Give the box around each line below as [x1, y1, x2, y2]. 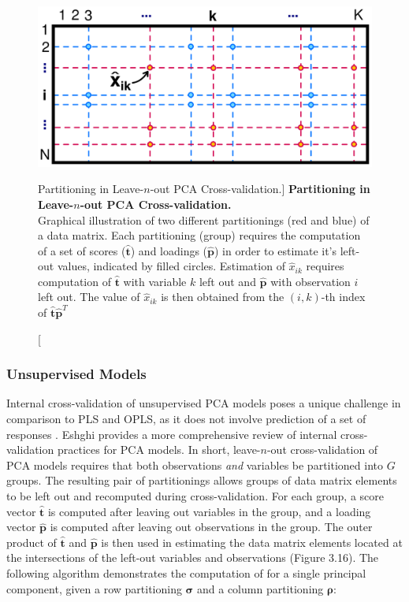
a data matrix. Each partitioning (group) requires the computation [38, 227, 361, 243]
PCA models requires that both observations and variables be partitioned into [6, 456, 383, 473]
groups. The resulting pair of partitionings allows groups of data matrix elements [6, 472, 397, 489]
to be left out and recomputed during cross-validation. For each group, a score [6, 488, 385, 504]
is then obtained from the [161, 288, 284, 305]
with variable [123, 273, 187, 289]
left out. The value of [38, 288, 140, 305]
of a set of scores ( [38, 242, 126, 258]
